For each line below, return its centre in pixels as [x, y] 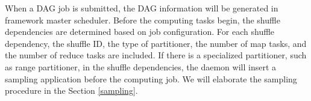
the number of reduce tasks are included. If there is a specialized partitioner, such [156, 55]
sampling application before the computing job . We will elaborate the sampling [151, 78]
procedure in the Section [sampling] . [71, 90]
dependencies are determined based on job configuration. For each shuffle [140, 32]
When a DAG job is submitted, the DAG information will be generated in [142, 8]
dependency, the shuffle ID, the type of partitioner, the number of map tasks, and [156, 43]
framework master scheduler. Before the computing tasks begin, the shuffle [143, 20]
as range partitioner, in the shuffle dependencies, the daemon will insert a [141, 66]
